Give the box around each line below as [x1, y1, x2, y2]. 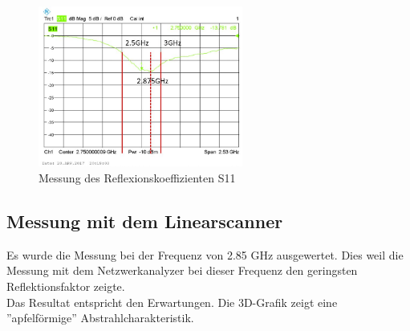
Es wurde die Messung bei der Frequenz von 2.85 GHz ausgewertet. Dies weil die [6, 246, 404, 263]
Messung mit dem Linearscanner [6, 209, 283, 233]
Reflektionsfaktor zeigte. [6, 278, 125, 294]
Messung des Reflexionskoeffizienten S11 [39, 170, 236, 186]
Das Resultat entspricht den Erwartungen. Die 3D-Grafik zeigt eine [6, 293, 338, 310]
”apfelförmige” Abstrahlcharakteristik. [6, 309, 194, 326]
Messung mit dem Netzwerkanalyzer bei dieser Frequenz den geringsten [6, 262, 358, 279]
